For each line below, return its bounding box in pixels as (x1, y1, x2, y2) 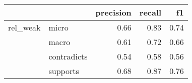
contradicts (48, 50, 88, 62)
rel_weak (8, 21, 41, 33)
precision (95, 6, 132, 18)
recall (139, 6, 162, 18)
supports (48, 65, 79, 76)
